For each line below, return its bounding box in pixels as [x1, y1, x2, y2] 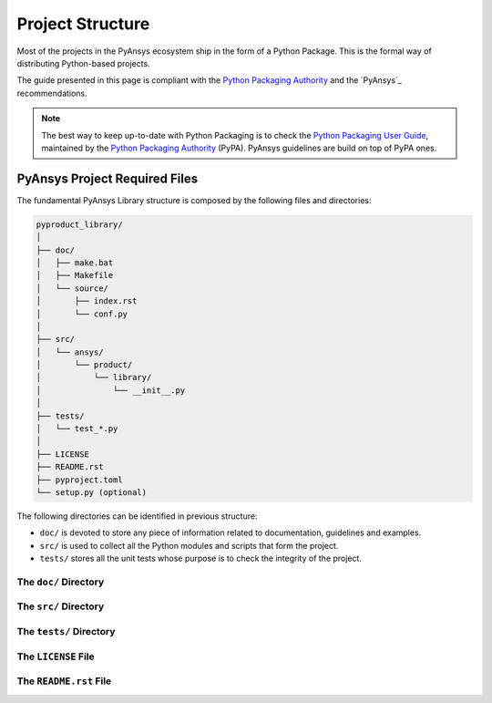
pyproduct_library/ [36, 219, 123, 230]
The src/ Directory [16, 600, 105, 613]
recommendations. [16, 88, 88, 98]
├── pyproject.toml [36, 474, 123, 485]
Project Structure [16, 14, 150, 34]
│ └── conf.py [36, 308, 128, 319]
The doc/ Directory [16, 575, 105, 588]
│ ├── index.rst [36, 296, 138, 306]
